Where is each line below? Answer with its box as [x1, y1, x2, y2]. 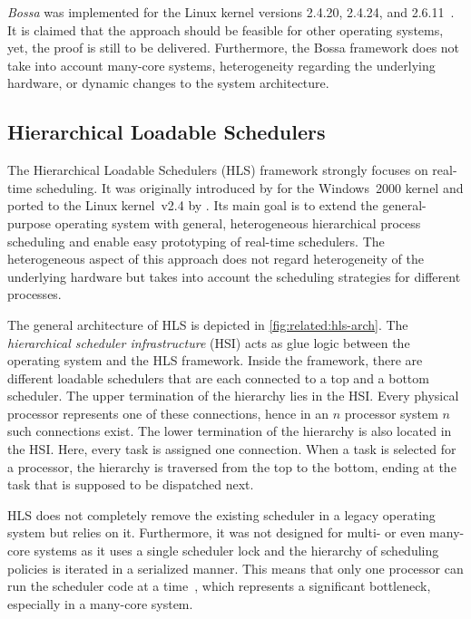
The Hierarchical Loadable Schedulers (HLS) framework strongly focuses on [7, 160, 428, 179]
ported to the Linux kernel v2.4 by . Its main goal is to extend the [7, 196, 378, 215]
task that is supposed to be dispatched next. [7, 475, 254, 494]
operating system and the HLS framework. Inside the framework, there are [7, 351, 423, 370]
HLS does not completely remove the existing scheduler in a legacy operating [7, 505, 436, 524]
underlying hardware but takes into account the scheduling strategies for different [7, 266, 461, 285]
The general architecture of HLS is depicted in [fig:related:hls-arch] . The [7, 314, 408, 334]
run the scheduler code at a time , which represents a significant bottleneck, [7, 576, 431, 595]
